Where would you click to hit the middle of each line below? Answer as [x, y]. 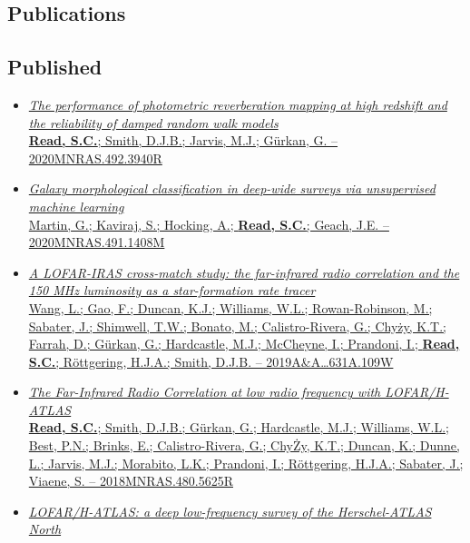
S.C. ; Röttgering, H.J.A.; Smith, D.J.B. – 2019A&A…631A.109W [211, 361]
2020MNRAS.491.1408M [97, 242]
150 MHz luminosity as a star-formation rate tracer [172, 290]
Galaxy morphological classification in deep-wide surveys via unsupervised [232, 188]
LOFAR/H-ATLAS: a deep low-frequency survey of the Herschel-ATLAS [230, 511]
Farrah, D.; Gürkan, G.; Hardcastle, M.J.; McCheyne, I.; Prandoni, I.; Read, [244, 344]
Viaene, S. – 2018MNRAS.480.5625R [131, 481]
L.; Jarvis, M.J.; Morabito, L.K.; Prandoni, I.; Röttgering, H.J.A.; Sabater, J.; [246, 463]
